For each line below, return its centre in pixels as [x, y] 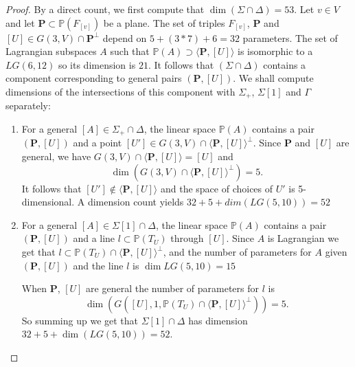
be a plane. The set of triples [164, 22]
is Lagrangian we [303, 238]
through [187, 238]
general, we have [56, 156]
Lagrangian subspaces [51, 51]
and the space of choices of [217, 188]
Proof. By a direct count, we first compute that [105, 9]
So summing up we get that [80, 320]
